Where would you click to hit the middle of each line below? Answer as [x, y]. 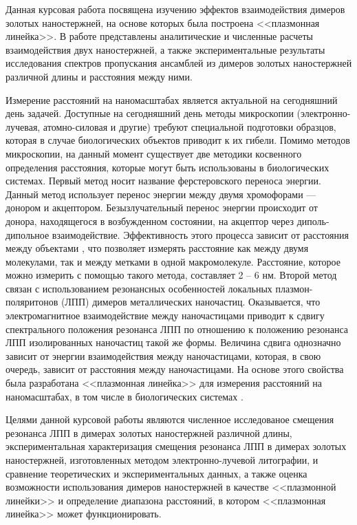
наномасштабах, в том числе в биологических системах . [125, 396]
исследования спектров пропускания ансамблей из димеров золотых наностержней [179, 63]
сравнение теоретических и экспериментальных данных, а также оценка [156, 473]
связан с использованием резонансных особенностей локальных [139, 288]
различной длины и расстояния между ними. [99, 76]
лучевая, [23, 126]
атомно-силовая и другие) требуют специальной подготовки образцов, [190, 126]
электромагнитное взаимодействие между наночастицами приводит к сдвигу [165, 315]
